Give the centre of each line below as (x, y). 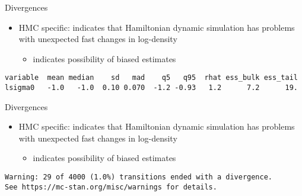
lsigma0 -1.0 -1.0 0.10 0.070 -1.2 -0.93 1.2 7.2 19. (151, 88)
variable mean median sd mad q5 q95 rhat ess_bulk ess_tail (151, 78)
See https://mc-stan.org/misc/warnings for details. (111, 187)
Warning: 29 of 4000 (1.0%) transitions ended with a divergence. (139, 177)
